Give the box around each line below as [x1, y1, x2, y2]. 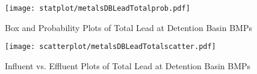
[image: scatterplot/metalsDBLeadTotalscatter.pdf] [5, 42, 216, 51]
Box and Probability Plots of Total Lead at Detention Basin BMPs [5, 21, 252, 33]
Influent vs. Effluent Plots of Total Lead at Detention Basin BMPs [5, 59, 251, 72]
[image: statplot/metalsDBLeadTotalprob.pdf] [5, 4, 190, 13]
